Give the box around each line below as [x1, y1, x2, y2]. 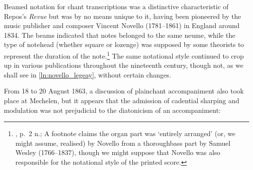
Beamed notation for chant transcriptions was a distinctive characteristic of [4, 1, 229, 11]
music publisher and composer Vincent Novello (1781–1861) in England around [4, 20, 240, 31]
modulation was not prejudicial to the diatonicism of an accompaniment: [4, 105, 221, 115]
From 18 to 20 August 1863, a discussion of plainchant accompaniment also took [4, 86, 244, 96]
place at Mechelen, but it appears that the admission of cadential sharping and [4, 95, 239, 105]
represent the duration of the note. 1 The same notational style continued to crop [4, 49, 244, 61]
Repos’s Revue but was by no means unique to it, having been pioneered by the [4, 11, 241, 21]
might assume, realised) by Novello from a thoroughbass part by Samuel [15, 138, 231, 148]
